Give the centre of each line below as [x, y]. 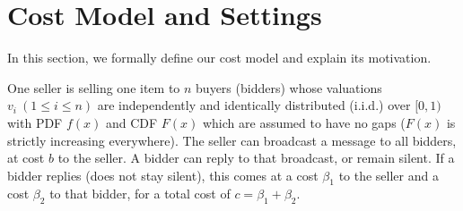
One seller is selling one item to [94, 87]
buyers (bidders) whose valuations [289, 87]
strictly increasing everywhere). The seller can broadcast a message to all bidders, [232, 140]
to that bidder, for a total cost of [140, 194]
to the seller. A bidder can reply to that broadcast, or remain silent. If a [256, 158]
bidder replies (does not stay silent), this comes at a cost [163, 175]
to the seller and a [389, 175]
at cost [26, 158]
